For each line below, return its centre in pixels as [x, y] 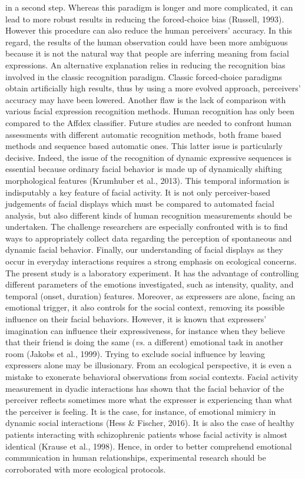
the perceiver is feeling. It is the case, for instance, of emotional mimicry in [141, 411]
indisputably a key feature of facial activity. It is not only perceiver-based [138, 192]
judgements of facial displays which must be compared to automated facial [140, 204]
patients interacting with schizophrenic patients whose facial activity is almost [146, 434]
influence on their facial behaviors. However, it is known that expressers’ [136, 319]
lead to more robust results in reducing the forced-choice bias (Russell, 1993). [145, 19]
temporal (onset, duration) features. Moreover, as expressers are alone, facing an [150, 295]
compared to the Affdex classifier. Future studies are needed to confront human [149, 122]
